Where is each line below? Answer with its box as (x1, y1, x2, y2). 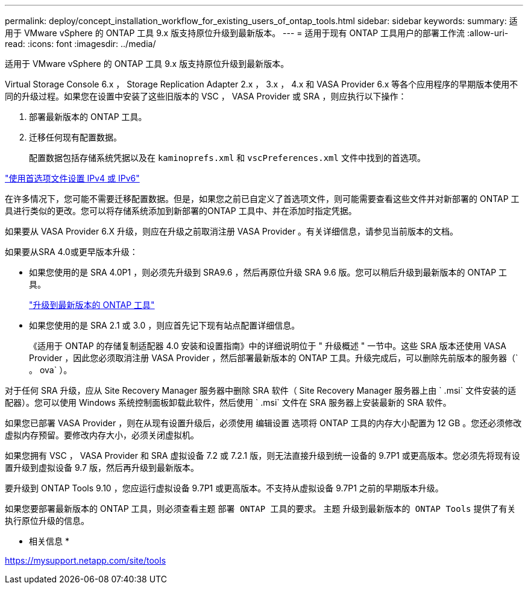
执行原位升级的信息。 (5, 515, 89, 526)
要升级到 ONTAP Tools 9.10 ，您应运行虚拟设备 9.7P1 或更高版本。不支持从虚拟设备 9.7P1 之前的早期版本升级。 (5, 483, 444, 493)
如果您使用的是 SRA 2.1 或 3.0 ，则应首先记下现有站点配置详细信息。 (29, 320, 300, 330)
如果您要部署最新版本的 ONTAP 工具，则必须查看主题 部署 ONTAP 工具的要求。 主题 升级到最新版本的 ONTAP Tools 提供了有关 (5, 503, 516, 514)
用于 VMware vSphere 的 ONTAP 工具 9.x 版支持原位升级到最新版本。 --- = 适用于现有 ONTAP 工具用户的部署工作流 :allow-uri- (5, 28, 509, 38)
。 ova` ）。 (29, 365, 72, 375)
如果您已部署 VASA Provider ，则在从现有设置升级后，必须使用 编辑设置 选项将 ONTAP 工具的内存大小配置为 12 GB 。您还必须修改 (5, 418, 522, 428)
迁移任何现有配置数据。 (29, 132, 122, 142)
